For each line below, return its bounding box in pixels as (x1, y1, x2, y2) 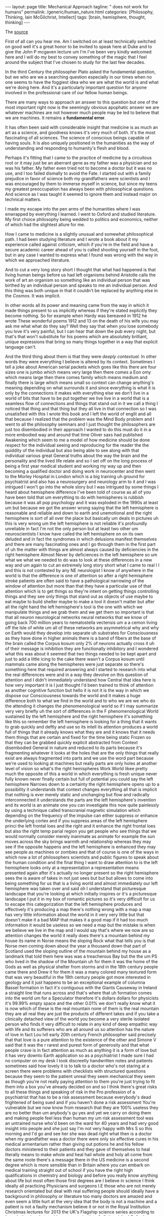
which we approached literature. (5, 257, 70, 263)
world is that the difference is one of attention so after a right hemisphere (5, 573, 153, 578)
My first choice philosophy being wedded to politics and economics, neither (5, 216, 158, 222)
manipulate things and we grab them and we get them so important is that (5, 609, 154, 615)
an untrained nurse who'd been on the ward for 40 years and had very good (5, 1120, 159, 1126)
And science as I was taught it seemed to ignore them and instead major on (5, 191, 158, 197)
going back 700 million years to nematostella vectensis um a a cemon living (5, 620, 158, 625)
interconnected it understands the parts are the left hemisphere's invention (5, 797, 156, 803)
